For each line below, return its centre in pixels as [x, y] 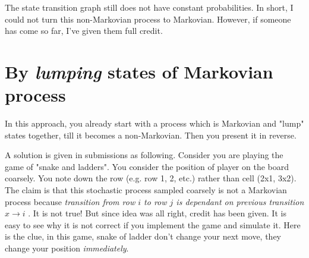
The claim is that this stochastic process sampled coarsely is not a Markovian [146, 190]
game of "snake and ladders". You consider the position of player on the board [147, 166]
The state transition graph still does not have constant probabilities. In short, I [149, 7]
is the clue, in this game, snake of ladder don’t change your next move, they [143, 236]
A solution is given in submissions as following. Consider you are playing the [144, 155]
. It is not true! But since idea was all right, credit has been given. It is [157, 213]
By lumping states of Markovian [139, 71]
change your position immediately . [67, 248]
